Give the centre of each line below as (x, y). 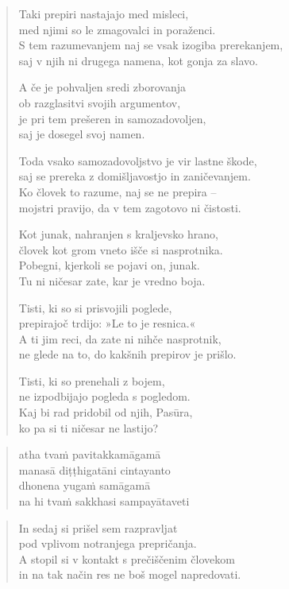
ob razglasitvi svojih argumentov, (100, 102)
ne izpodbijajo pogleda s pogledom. (104, 396)
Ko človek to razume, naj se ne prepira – (118, 191)
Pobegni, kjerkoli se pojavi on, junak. (109, 265)
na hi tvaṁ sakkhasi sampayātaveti (104, 501)
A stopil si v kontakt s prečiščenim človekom (127, 558)
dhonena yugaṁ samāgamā (85, 485)
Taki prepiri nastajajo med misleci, (104, 14)
